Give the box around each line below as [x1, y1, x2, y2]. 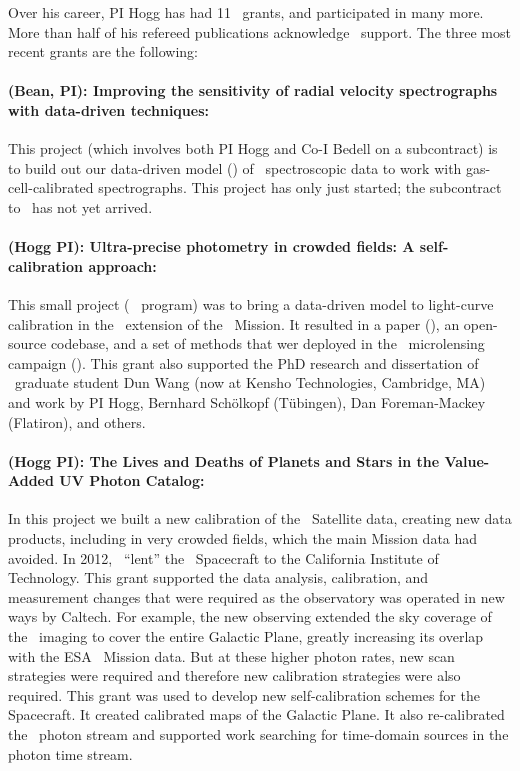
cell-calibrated [8, 177, 94, 198]
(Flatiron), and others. [8, 411, 146, 432]
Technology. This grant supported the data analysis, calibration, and [8, 567, 429, 588]
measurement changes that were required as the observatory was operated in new [8, 586, 505, 607]
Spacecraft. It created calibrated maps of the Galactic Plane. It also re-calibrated [8, 704, 505, 725]
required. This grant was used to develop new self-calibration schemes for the [8, 684, 480, 705]
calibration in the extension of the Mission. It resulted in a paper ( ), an [8, 313, 460, 334]
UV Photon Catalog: [59, 470, 205, 491]
